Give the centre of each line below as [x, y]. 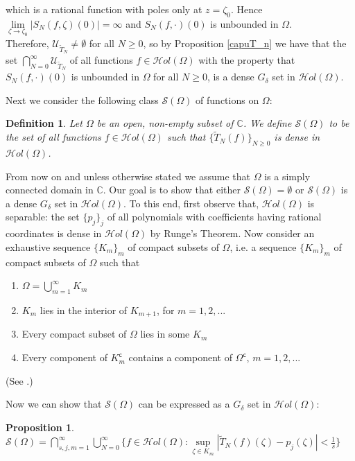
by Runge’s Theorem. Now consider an [232, 233]
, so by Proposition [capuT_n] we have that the [245, 43]
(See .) [19, 380]
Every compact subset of [74, 334]
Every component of [64, 357]
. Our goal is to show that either [172, 190]
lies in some [165, 334]
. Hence [247, 9]
